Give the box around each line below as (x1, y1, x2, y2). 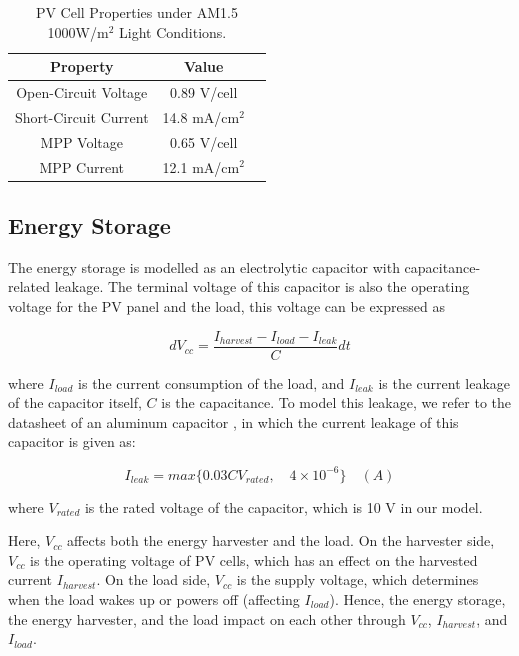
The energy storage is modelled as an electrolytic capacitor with (8, 256, 400, 277)
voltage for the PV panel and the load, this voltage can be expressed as (8, 296, 445, 317)
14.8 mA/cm (162, 106, 240, 127)
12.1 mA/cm (162, 156, 240, 177)
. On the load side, (96, 569, 211, 590)
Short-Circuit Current (15, 106, 149, 127)
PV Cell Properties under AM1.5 (35, 2, 238, 22)
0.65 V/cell (170, 131, 238, 152)
